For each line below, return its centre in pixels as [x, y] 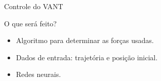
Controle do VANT [34, 6]
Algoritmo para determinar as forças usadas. [85, 40]
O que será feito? [30, 23]
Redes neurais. [38, 74]
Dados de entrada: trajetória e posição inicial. [87, 57]
